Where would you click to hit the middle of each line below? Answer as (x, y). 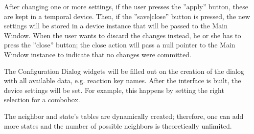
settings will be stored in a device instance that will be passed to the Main (116, 26)
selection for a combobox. (42, 100)
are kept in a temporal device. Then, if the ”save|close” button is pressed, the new (127, 16)
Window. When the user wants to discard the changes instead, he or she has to (123, 35)
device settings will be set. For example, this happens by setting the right (114, 90)
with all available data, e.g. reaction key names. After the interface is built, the (123, 80)
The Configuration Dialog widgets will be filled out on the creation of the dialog (124, 71)
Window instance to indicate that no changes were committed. (98, 54)
